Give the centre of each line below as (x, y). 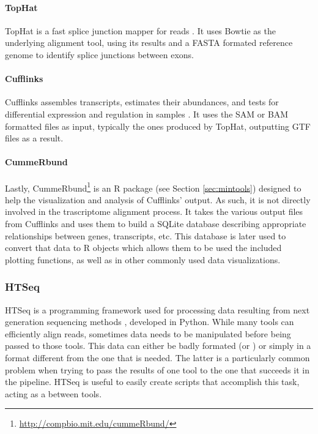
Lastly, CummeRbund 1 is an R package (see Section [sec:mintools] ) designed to (153, 187)
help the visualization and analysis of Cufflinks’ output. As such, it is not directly (158, 199)
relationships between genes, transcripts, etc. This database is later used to (146, 235)
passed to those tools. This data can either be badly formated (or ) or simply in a (158, 346)
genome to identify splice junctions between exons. (99, 54)
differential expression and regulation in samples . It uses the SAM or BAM (147, 114)
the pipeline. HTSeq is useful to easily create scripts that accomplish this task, (152, 382)
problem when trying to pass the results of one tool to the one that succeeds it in (157, 369)
